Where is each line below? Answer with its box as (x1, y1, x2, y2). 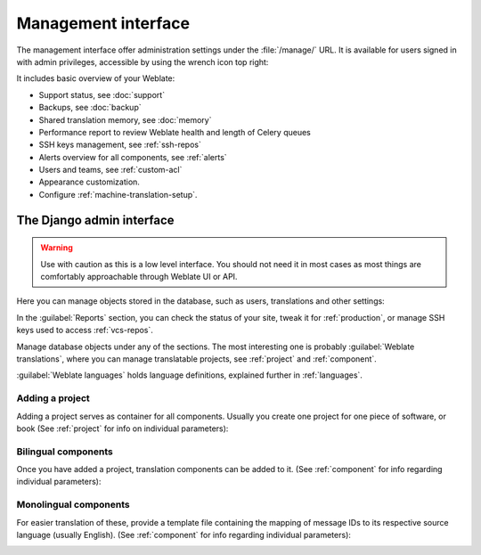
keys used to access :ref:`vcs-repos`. (16, 325, 153, 336)
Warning (40, 242, 73, 253)
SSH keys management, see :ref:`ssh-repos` (38, 139, 202, 151)
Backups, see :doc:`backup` (38, 102, 142, 113)
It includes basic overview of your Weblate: (16, 73, 175, 84)
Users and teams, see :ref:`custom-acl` (38, 165, 183, 175)
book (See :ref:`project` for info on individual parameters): (16, 423, 229, 434)
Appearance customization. (38, 176, 140, 187)
